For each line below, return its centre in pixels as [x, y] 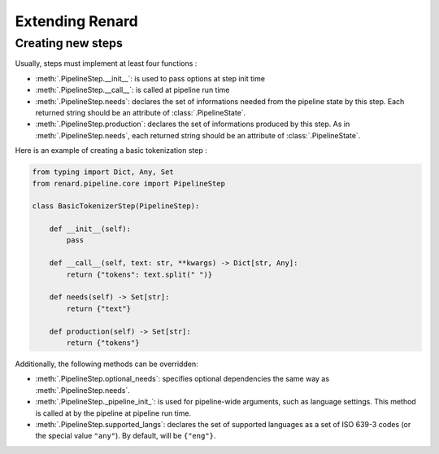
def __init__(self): [90, 229]
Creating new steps [69, 43]
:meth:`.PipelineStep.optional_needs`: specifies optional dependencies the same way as [182, 379]
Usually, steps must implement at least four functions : [106, 63]
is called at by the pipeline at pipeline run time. [113, 413]
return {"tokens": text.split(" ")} [139, 274]
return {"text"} [99, 308]
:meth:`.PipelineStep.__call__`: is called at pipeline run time [133, 90]
